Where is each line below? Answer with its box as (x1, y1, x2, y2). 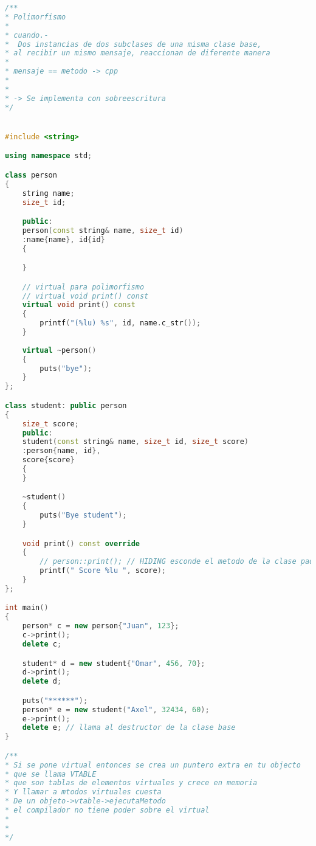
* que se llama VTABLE (5, 769, 97, 778)
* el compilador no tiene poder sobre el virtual (5, 806, 210, 815)
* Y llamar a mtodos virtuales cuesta (5, 788, 162, 797)
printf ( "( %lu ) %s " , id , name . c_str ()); (39, 319, 201, 328)
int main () (5, 603, 49, 612)
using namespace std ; (5, 151, 92, 161)
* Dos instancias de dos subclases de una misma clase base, (5, 40, 262, 49)
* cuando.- (5, 30, 49, 40)
